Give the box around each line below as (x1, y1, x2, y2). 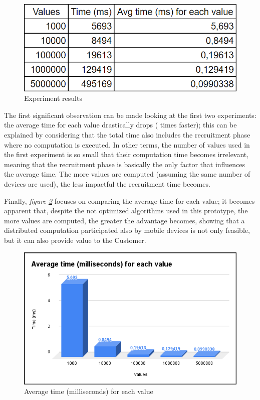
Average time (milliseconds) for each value (24, 386, 153, 396)
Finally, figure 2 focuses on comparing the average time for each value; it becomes (4, 195, 255, 206)
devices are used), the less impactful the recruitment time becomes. (4, 179, 210, 189)
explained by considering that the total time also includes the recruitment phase (4, 129, 250, 140)
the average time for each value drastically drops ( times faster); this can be (4, 119, 237, 130)
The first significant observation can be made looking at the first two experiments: (4, 109, 256, 120)
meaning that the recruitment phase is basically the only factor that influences (4, 159, 245, 169)
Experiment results (24, 93, 82, 103)
